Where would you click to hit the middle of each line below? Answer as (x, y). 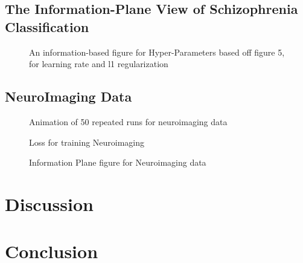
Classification (47, 26)
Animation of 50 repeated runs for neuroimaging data (128, 121)
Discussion (49, 203)
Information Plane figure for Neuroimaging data (118, 162)
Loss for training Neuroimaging (87, 142)
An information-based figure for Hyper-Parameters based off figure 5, (157, 52)
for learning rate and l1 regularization (99, 64)
